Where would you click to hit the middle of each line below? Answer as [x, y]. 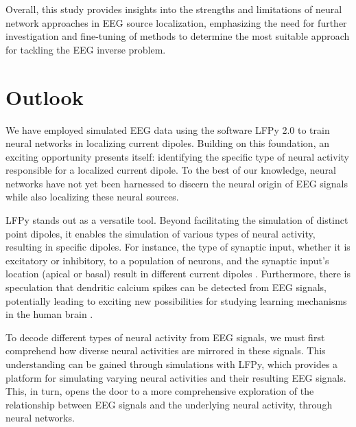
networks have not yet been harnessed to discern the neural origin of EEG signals [177, 183]
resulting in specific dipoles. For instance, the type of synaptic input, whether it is [178, 247]
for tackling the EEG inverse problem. [86, 49]
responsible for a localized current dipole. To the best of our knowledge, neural [171, 170]
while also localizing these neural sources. [92, 197]
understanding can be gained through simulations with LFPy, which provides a [172, 364]
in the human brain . [49, 314]
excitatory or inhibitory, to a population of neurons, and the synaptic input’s [167, 260]
